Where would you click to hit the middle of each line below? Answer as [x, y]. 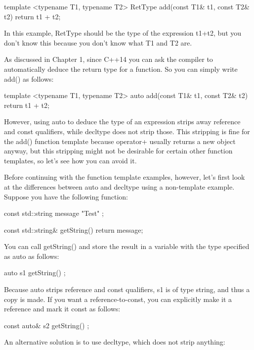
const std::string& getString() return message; [74, 229]
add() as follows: [29, 78]
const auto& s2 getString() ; [47, 325]
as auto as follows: [32, 256]
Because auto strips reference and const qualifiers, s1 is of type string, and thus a [127, 289]
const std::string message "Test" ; [54, 213]
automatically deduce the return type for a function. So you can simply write [121, 69]
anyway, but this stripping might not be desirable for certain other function [118, 151]
